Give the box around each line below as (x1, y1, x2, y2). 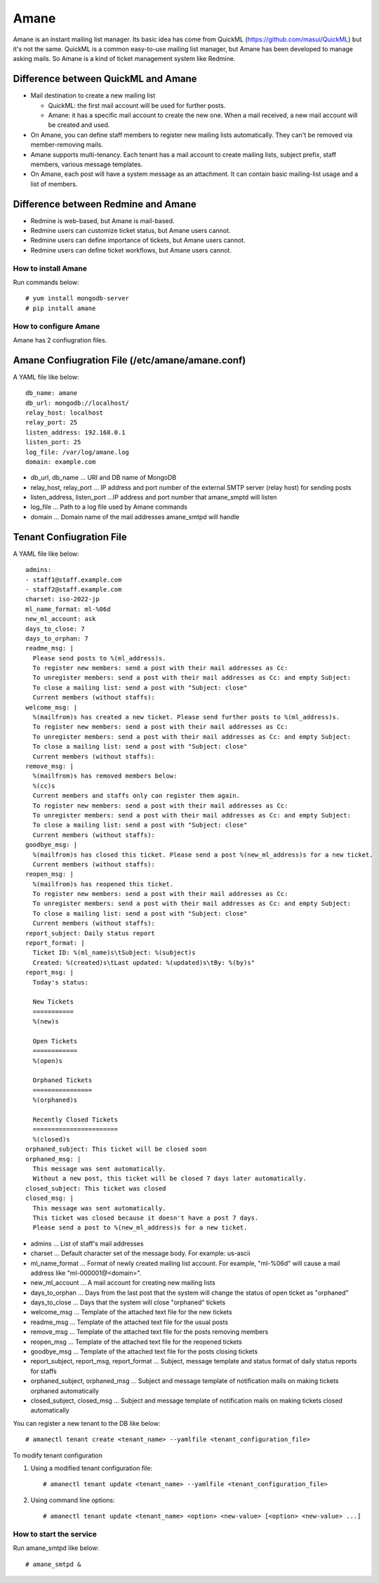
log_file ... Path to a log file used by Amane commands (30, 502, 188, 512)
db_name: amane (25, 389, 78, 397)
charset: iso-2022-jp (25, 595, 100, 603)
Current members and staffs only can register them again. (32, 791, 240, 800)
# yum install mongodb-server (25, 295, 130, 302)
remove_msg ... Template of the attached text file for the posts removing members (30, 1328, 269, 1336)
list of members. (30, 180, 78, 188)
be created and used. (48, 121, 110, 129)
